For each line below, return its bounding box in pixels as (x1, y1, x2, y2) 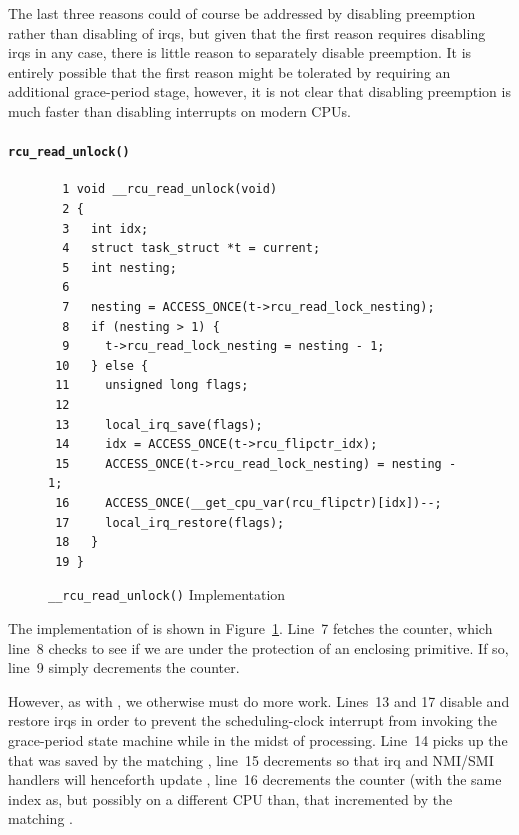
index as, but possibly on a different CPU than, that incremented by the (8, 788, 453, 809)
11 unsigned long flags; (55, 378, 249, 393)
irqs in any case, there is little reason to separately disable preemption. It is (8, 42, 472, 63)
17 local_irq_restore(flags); (55, 515, 285, 530)
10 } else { (55, 358, 149, 373)
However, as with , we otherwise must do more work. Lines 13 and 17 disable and (8, 690, 510, 711)
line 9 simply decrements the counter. (8, 657, 240, 678)
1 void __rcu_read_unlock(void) (62, 182, 278, 197)
